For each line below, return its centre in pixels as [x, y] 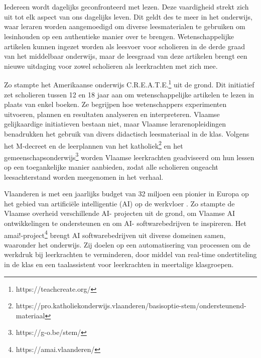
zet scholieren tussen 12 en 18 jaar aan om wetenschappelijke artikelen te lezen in [129, 94]
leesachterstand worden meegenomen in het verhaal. [84, 176]
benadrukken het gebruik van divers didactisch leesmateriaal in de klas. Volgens [127, 133]
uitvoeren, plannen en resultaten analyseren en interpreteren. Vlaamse [112, 114]
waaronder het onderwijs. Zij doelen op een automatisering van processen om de [127, 244]
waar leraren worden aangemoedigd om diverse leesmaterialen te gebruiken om [125, 26]
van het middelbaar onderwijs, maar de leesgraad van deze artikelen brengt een [126, 56]
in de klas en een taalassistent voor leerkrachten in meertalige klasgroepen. [119, 264]
